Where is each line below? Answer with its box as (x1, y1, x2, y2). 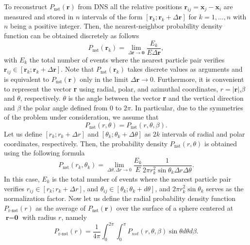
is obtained (204, 138, 237, 148)
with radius (22, 212, 56, 222)
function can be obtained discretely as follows (4, 30, 139, 40)
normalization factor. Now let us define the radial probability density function (4, 193, 236, 203)
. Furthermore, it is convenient (153, 74, 244, 84)
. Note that (61, 64, 94, 74)
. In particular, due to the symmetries (131, 102, 244, 112)
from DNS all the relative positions (78, 1, 182, 11)
